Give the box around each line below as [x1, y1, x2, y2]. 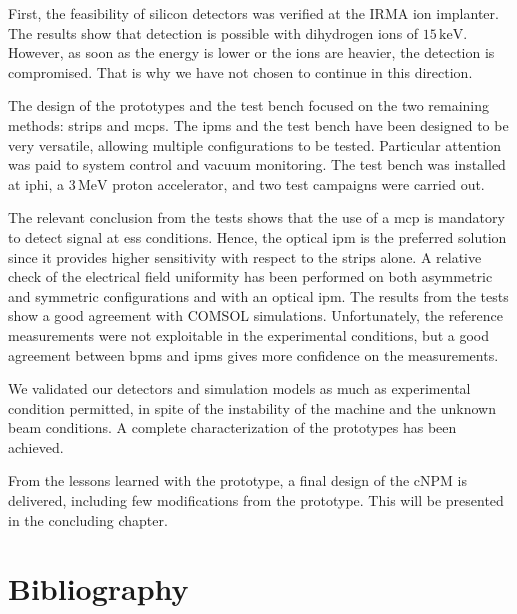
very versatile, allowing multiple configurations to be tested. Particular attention [8, 134, 501, 155]
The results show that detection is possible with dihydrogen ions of [8, 22, 419, 43]
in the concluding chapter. [8, 509, 168, 530]
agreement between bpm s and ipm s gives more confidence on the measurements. [8, 344, 499, 365]
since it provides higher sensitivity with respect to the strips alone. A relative [8, 246, 482, 267]
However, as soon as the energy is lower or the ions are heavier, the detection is [8, 42, 495, 63]
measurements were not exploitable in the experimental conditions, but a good [8, 324, 490, 345]
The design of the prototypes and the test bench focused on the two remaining [8, 95, 490, 116]
